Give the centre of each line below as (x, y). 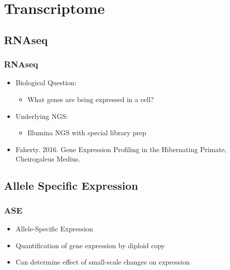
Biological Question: (46, 82)
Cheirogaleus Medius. (48, 159)
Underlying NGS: (42, 116)
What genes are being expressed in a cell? (91, 99)
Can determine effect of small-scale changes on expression (103, 262)
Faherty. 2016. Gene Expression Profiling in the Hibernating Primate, (121, 149)
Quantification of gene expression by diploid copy (90, 245)
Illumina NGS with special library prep (87, 133)
